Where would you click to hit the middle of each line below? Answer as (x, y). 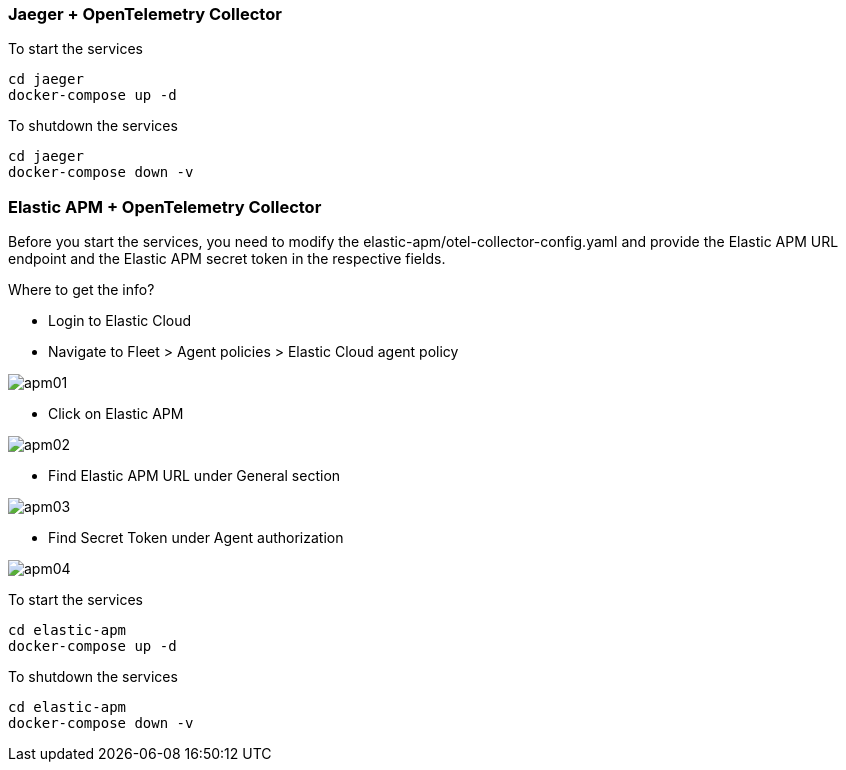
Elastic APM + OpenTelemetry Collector (165, 206)
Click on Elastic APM (116, 414)
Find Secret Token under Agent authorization (196, 538)
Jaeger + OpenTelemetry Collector (145, 14)
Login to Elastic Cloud (120, 321)
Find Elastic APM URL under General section (194, 476)
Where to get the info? (81, 290)
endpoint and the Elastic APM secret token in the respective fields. (227, 259)
